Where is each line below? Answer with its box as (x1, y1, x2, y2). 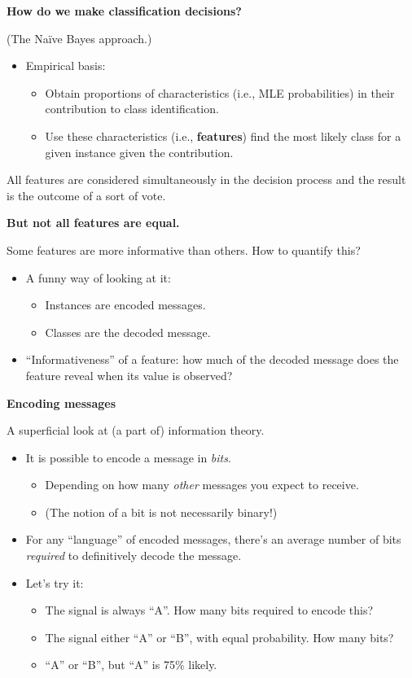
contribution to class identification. (45, 100, 219, 117)
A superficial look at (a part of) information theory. (7, 422, 265, 439)
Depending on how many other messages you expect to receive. (45, 476, 359, 493)
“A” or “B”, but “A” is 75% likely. (45, 656, 217, 673)
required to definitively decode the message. (25, 547, 242, 564)
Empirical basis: (25, 57, 106, 74)
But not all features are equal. (7, 214, 180, 231)
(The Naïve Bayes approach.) (7, 29, 152, 46)
